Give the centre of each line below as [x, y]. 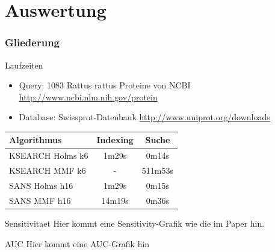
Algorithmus [36, 140]
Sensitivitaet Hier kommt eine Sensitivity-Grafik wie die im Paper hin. [135, 223]
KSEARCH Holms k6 [49, 155]
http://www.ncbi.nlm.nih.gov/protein [88, 97]
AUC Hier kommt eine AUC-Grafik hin [77, 243]
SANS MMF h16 [40, 200]
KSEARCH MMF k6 [48, 171]
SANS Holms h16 [41, 185]
